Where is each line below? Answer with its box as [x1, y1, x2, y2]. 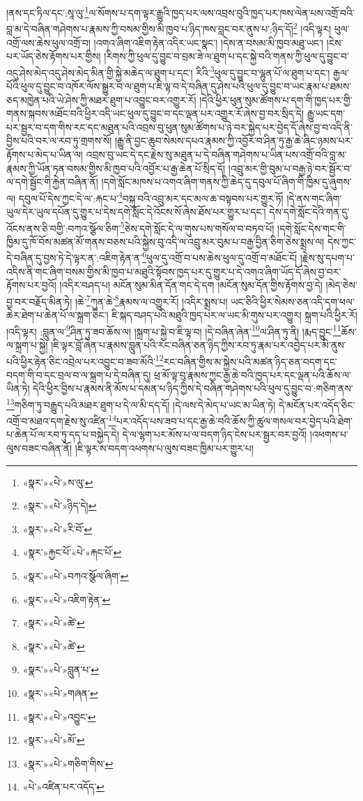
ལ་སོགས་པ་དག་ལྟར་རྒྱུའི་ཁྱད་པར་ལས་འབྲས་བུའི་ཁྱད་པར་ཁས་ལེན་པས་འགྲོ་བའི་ [88, 5, 355, 20]
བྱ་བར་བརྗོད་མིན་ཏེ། [6, 294, 72, 308]
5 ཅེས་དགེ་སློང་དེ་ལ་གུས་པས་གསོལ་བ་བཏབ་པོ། [120, 218, 275, 235]
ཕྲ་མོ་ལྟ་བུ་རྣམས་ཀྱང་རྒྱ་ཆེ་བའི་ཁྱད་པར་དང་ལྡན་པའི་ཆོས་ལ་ [153, 367, 351, 382]
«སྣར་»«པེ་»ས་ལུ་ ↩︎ [22, 474, 93, 489]
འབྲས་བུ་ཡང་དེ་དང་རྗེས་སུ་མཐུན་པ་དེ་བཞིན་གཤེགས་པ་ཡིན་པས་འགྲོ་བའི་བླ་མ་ [86, 147, 347, 161]
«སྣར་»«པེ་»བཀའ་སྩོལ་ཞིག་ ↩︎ [22, 569, 129, 583]
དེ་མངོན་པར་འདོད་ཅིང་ [279, 397, 355, 412]
